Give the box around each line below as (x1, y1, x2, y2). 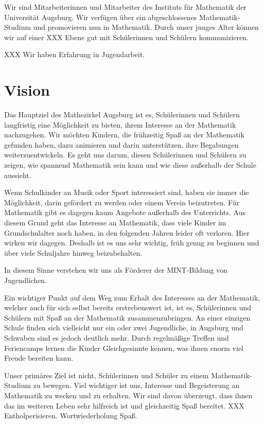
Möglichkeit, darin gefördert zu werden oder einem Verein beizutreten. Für (4, 197, 240, 207)
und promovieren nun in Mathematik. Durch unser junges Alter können (33, 22, 259, 32)
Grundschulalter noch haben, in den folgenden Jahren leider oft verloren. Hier (4, 227, 250, 238)
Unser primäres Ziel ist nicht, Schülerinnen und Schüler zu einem (4, 369, 209, 380)
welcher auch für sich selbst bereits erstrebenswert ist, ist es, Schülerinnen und (4, 302, 252, 313)
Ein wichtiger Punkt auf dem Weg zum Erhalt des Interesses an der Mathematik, (4, 292, 260, 303)
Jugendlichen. (4, 275, 47, 285)
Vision (4, 79, 50, 100)
